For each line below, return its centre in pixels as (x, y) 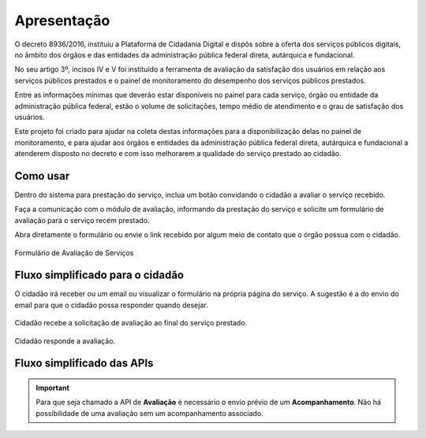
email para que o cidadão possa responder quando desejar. (111, 305)
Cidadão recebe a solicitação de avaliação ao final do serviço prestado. (131, 323)
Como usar (42, 176)
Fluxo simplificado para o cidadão (99, 275)
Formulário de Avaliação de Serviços (74, 253)
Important (53, 388)
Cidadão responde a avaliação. (65, 341)
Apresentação (62, 20)
